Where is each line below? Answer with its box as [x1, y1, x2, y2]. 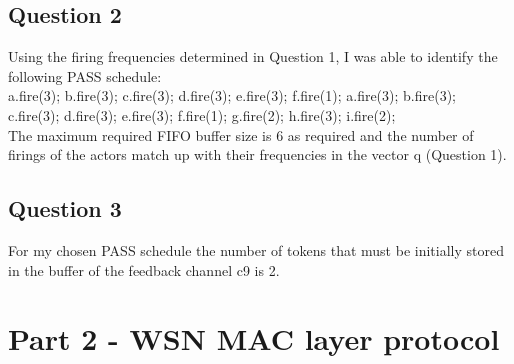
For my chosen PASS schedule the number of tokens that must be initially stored [8, 239, 504, 260]
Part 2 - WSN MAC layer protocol [8, 318, 500, 359]
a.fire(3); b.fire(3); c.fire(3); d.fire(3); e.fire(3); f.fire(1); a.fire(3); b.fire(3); [8, 85, 457, 106]
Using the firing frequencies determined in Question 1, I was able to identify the [8, 46, 498, 67]
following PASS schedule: [8, 65, 162, 86]
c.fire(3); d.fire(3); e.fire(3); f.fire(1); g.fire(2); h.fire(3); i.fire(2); [8, 104, 396, 125]
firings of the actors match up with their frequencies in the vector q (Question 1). [8, 144, 507, 165]
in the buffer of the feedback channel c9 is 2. [8, 259, 280, 280]
